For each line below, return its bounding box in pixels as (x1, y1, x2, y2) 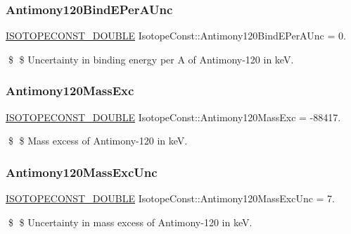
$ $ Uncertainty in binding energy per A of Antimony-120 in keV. (8, 51, 294, 66)
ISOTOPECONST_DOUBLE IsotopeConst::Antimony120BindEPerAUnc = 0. (6, 28, 346, 43)
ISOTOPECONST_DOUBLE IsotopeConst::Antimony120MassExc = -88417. (6, 109, 341, 124)
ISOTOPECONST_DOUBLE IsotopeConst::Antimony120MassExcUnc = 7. (6, 191, 335, 206)
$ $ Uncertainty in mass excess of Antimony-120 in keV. (8, 214, 253, 229)
